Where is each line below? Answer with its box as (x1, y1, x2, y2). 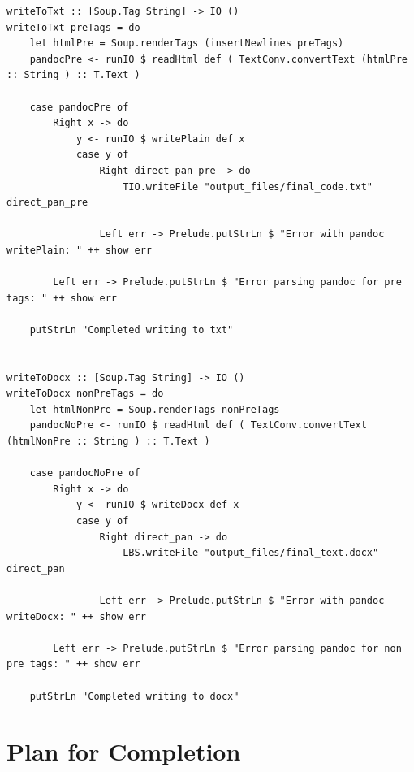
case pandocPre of (29, 101, 129, 113)
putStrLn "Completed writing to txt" (29, 323, 234, 336)
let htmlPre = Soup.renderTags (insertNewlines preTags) (29, 37, 344, 50)
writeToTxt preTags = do (6, 21, 140, 33)
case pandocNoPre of (29, 467, 140, 479)
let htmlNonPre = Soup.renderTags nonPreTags (29, 403, 280, 415)
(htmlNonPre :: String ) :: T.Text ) (6, 436, 210, 448)
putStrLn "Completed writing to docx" (29, 690, 239, 702)
